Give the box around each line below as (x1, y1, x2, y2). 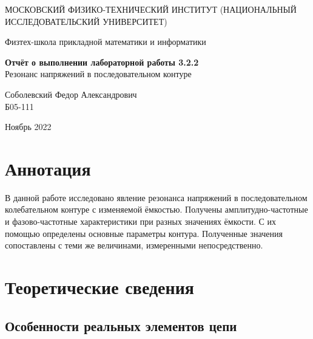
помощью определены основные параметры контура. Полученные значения (5, 227, 283, 239)
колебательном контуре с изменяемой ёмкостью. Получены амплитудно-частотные (5, 203, 308, 216)
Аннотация (5, 156, 91, 180)
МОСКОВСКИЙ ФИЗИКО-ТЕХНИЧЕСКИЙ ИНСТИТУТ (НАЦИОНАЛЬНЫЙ (5, 3, 297, 15)
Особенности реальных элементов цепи (5, 316, 237, 335)
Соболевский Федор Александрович (5, 87, 137, 100)
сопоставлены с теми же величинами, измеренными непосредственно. (5, 239, 263, 252)
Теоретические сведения (5, 275, 194, 300)
